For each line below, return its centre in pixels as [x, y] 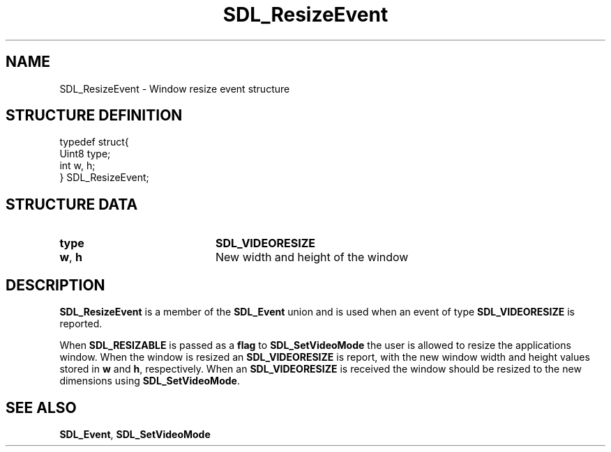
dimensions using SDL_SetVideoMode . [150, 381]
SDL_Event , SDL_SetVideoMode [135, 434]
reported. [81, 324]
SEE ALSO [41, 407]
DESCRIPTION [55, 285]
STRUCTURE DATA [72, 204]
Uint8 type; [85, 154]
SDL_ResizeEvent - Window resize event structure [175, 88]
